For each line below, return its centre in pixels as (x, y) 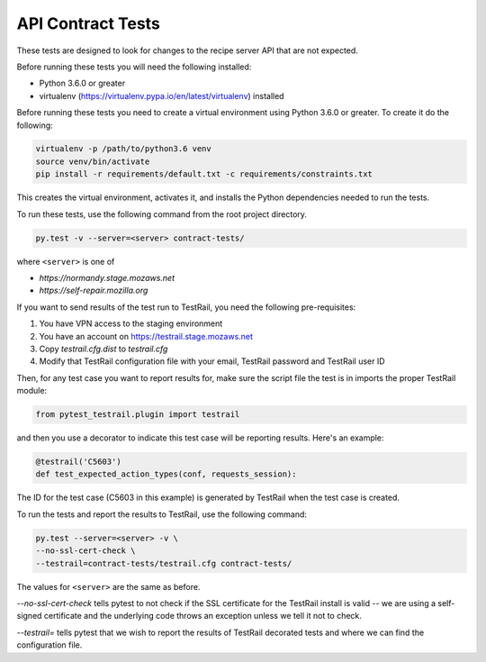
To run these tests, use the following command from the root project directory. (162, 214)
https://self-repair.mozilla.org (94, 290)
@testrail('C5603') (78, 462)
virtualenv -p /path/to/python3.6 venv (123, 149)
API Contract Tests (89, 23)
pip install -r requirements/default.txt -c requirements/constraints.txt (204, 174)
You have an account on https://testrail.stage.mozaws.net (146, 336)
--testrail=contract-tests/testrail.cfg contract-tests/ (164, 563)
